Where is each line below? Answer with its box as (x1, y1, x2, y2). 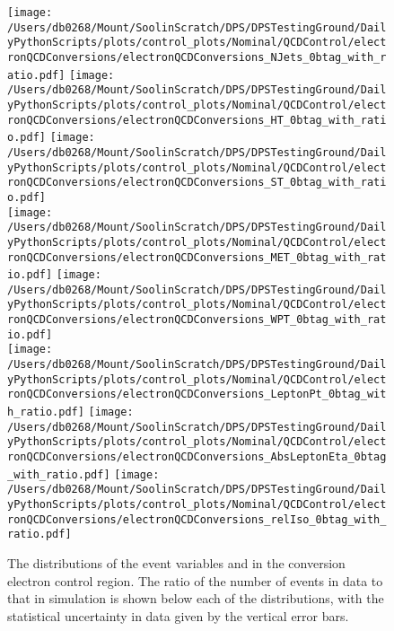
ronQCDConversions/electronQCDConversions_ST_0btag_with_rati (7, 176, 387, 189)
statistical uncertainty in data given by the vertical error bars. (7, 606, 349, 625)
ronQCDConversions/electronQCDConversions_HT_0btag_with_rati (7, 113, 387, 127)
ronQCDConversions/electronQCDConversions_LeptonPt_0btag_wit (7, 388, 387, 401)
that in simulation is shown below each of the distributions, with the (7, 589, 384, 608)
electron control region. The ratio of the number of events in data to (7, 571, 383, 590)
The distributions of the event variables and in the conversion (7, 553, 346, 572)
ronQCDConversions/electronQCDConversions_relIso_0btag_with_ (7, 513, 387, 526)
